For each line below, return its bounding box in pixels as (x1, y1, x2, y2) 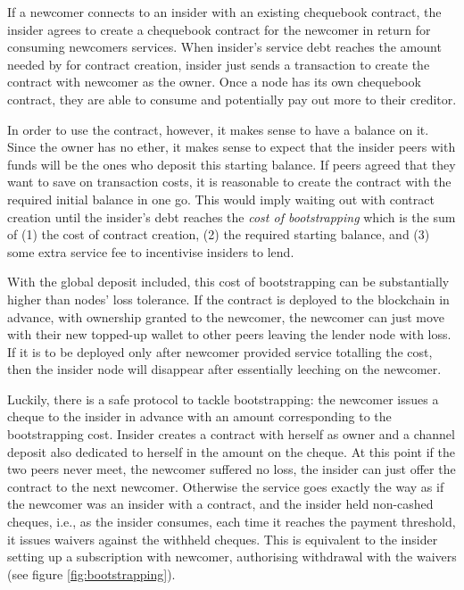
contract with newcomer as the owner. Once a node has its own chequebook (7, 72, 421, 91)
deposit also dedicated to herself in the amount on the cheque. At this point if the (7, 442, 456, 461)
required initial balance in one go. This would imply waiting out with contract (7, 189, 435, 208)
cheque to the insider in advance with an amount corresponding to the (7, 407, 392, 426)
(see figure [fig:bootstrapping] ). (7, 564, 176, 583)
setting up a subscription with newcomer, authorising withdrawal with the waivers (7, 547, 457, 566)
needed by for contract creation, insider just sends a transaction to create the (7, 54, 430, 73)
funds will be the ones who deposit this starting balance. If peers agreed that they (7, 154, 456, 173)
